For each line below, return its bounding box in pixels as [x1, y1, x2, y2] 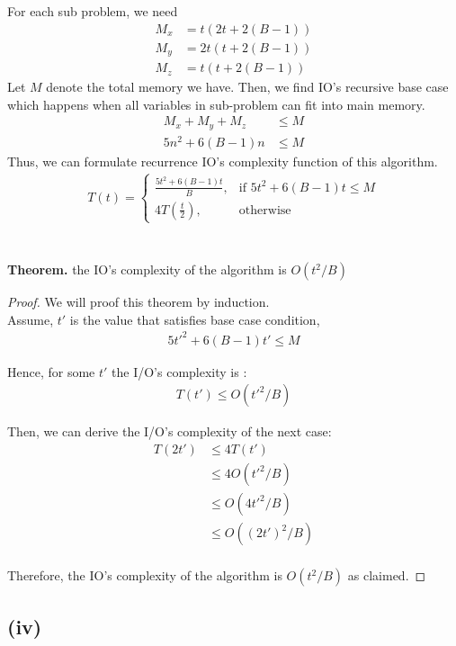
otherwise [238, 203, 291, 217]
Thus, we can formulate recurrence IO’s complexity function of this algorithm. [7, 151, 438, 170]
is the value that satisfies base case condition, [69, 310, 320, 328]
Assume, [7, 310, 54, 328]
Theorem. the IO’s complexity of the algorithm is [7, 260, 287, 279]
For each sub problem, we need [7, 2, 178, 20]
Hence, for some [7, 362, 95, 381]
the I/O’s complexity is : [112, 362, 247, 381]
